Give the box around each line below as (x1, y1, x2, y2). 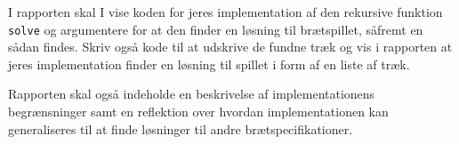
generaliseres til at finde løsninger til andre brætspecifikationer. (8, 119, 353, 138)
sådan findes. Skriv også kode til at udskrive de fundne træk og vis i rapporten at (8, 37, 453, 56)
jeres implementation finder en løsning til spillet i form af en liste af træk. (8, 54, 410, 73)
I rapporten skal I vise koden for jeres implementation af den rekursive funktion (8, 3, 443, 20)
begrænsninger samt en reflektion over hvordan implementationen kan (8, 102, 389, 121)
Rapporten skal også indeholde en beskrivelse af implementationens (8, 84, 375, 103)
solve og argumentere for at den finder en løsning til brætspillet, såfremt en (8, 20, 423, 38)
